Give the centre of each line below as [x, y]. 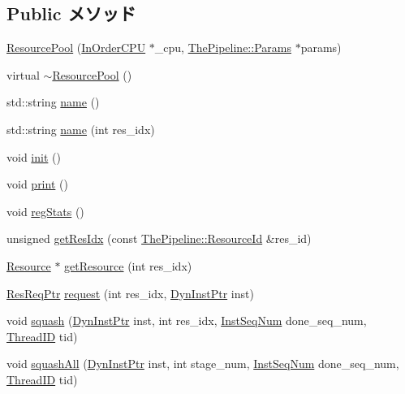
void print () [37, 184]
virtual [23, 74]
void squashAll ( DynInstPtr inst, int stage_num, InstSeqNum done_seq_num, [203, 364]
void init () [34, 156]
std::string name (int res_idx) [81, 129]
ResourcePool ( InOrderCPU [76, 48]
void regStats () [45, 211]
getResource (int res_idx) [128, 265]
